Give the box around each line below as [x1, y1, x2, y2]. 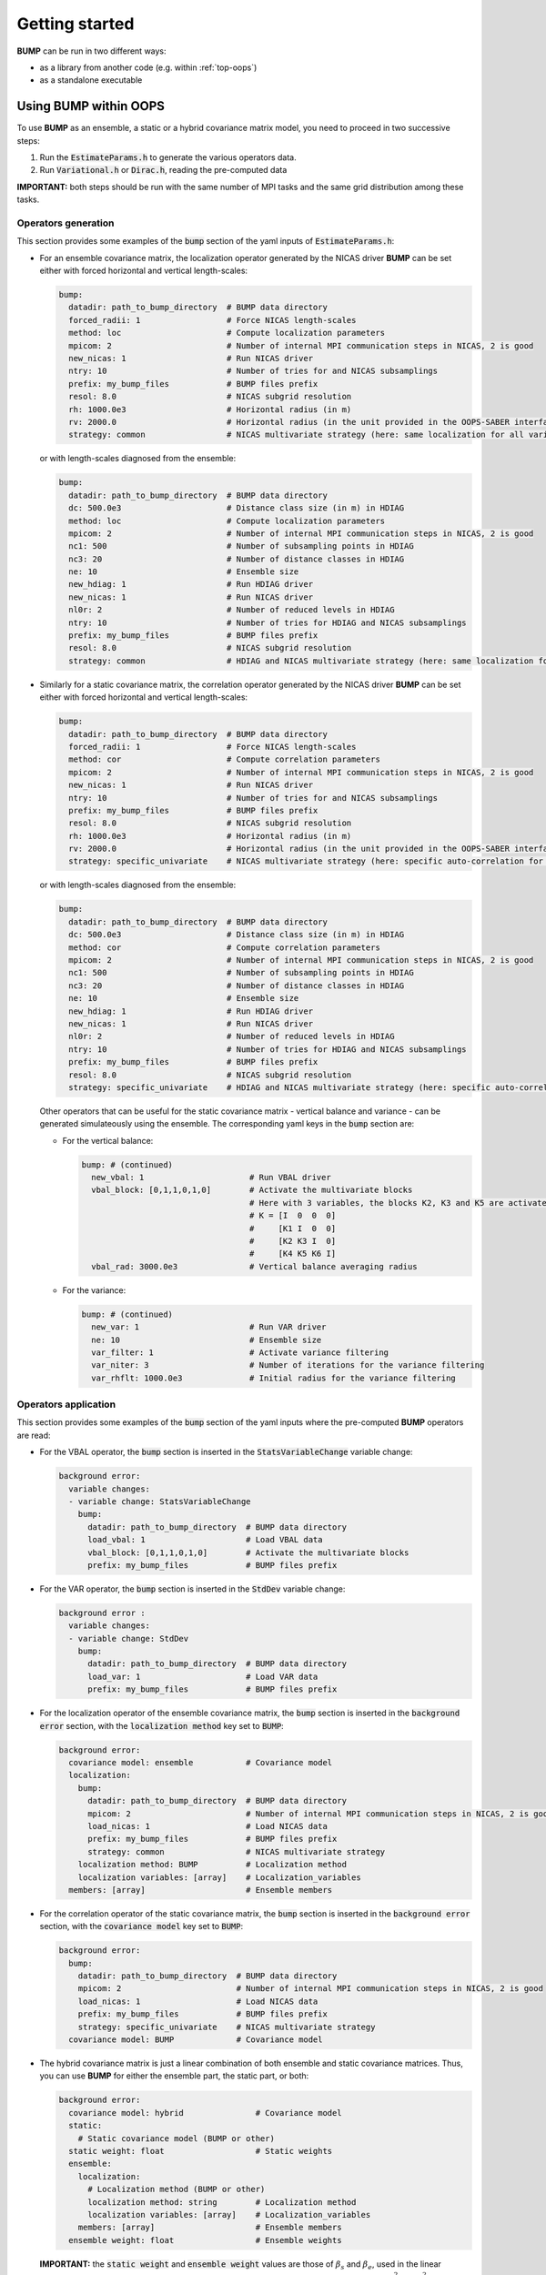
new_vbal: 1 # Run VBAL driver [91, 1172, 331, 1183]
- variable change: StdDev [68, 1633, 189, 1643]
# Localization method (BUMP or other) [87, 2184, 266, 2195]
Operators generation [16, 217, 115, 229]
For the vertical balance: [62, 1135, 154, 1146]
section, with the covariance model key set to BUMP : [39, 1921, 244, 1932]
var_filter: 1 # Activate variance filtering [91, 1347, 389, 1358]
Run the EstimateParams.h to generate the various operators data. [39, 152, 297, 163]
